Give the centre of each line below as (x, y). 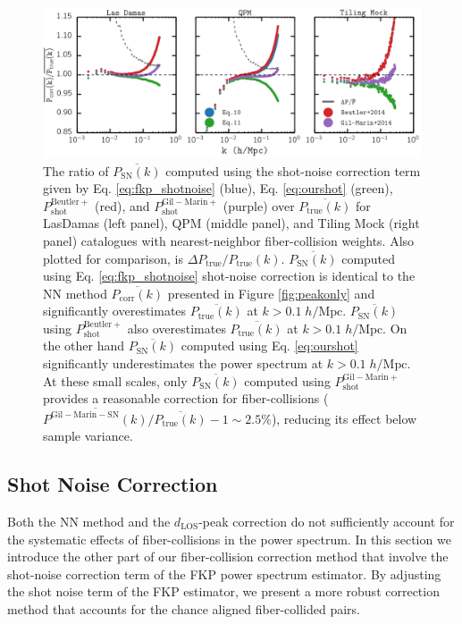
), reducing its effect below (344, 418)
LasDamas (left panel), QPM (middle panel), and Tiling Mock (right (231, 223)
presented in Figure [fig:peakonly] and (271, 293)
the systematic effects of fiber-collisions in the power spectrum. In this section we (229, 539)
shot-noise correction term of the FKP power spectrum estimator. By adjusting (224, 573)
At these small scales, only (115, 380)
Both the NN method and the (89, 521)
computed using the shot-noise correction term (293, 170)
